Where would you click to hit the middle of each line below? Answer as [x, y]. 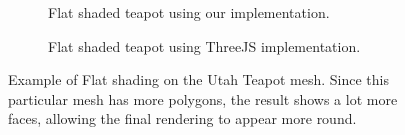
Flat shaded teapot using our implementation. [189, 12]
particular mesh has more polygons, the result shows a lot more [203, 98]
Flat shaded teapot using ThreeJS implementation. [204, 45]
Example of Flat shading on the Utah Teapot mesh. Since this [198, 79]
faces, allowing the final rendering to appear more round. [182, 118]
